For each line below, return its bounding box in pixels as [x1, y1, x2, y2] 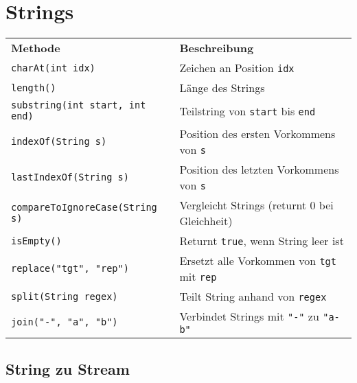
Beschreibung [179, 40, 254, 56]
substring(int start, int [11, 100, 146, 111]
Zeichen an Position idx [179, 60, 295, 76]
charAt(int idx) [11, 62, 95, 73]
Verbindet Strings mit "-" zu [179, 308, 319, 325]
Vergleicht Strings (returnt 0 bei [179, 197, 334, 213]
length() [11, 82, 56, 93]
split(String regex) [11, 290, 118, 302]
